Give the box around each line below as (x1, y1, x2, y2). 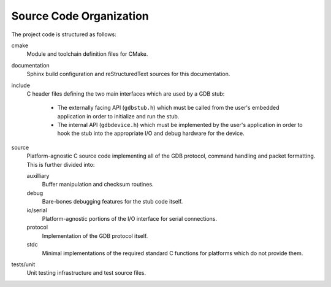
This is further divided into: (26, 161, 95, 168)
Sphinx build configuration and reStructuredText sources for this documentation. (26, 71, 230, 78)
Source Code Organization (11, 9, 150, 23)
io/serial (26, 206, 47, 214)
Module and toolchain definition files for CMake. (26, 50, 148, 58)
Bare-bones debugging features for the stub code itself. (42, 198, 183, 205)
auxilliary (26, 172, 50, 180)
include (11, 82, 31, 89)
